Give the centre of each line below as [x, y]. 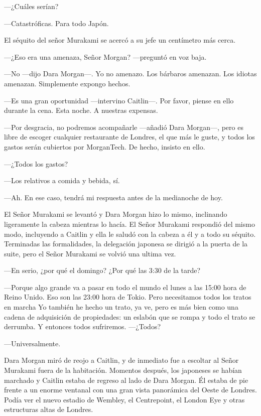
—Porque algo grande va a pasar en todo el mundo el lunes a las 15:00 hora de [125, 287]
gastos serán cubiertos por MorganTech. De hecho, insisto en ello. [105, 146]
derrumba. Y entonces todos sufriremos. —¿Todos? [83, 326]
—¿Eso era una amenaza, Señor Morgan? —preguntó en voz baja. [105, 56]
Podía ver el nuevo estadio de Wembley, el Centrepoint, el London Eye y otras [124, 399]
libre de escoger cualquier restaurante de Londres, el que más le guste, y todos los [129, 137]
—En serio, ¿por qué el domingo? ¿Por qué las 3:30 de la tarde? [102, 270]
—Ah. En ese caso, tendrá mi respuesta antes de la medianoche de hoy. [113, 197]
